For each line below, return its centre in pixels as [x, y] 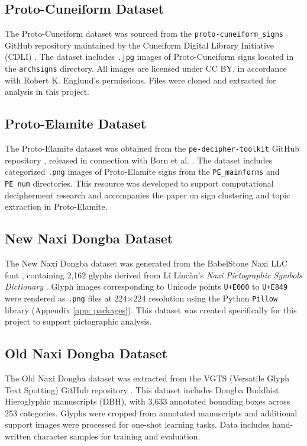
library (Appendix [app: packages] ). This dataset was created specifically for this [151, 309]
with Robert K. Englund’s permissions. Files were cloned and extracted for [140, 80]
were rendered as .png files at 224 [66, 298]
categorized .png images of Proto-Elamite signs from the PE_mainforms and [142, 171]
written [18, 436]
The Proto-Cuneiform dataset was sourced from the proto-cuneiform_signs [144, 33]
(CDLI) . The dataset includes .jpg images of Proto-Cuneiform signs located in [149, 57]
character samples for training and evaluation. [117, 436]
